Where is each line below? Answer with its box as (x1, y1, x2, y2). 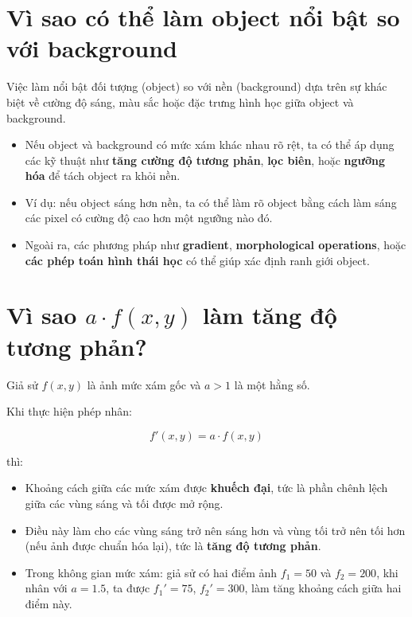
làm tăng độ (202, 299, 337, 331)
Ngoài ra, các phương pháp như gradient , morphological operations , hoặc (25, 236, 406, 253)
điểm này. (25, 595, 72, 611)
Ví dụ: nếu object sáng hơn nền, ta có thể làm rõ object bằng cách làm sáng (25, 193, 397, 210)
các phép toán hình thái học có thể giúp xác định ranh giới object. (25, 252, 370, 268)
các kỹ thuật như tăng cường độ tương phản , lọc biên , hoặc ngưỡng (25, 151, 386, 168)
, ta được (106, 580, 150, 596)
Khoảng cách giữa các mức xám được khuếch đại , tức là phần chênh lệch (25, 479, 388, 496)
